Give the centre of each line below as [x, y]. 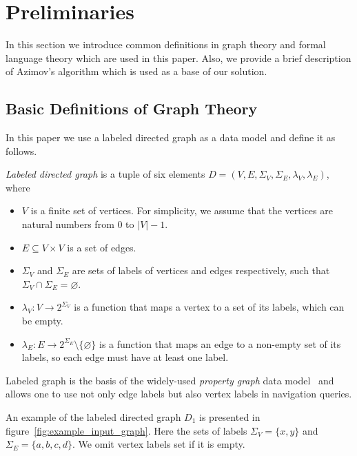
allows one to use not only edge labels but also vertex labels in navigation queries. [179, 394]
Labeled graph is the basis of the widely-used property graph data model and [170, 380]
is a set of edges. [102, 247]
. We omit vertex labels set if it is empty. [159, 444]
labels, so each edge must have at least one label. [125, 357]
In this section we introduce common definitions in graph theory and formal [166, 44]
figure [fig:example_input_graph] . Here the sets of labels [126, 430]
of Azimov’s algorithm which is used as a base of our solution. [136, 71]
